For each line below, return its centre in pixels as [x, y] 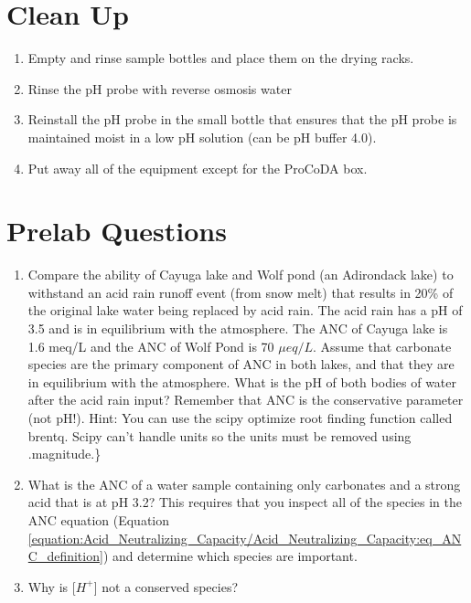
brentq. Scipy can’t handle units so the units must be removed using [219, 435]
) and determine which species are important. [230, 556]
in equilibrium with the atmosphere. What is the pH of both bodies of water [242, 381]
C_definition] [65, 556]
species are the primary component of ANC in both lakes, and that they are [241, 364]
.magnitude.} [64, 454]
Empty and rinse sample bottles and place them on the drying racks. [221, 58]
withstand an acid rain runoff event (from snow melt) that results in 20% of [241, 292]
